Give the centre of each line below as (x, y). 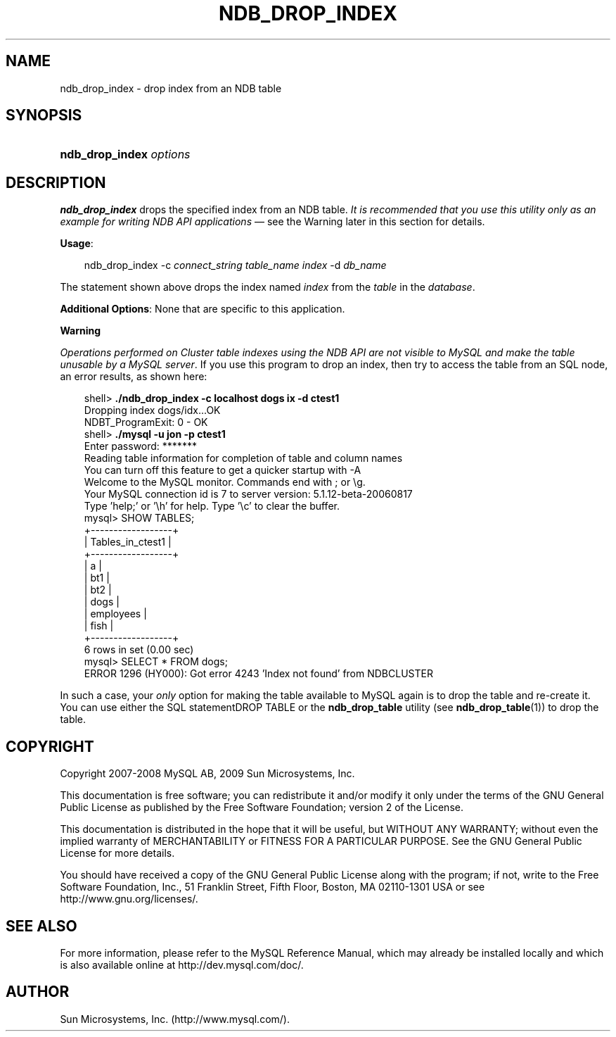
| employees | (115, 614)
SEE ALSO (41, 926)
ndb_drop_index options (125, 155)
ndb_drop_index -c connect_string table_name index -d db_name (235, 265)
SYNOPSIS (44, 115)
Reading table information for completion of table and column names (243, 458)
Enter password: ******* (140, 446)
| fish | (99, 626)
